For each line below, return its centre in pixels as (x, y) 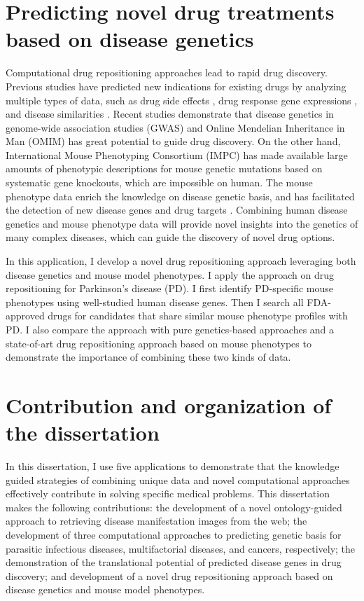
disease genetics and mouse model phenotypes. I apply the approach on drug (170, 274)
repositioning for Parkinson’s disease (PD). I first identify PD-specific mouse (170, 288)
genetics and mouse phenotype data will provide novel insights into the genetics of (182, 223)
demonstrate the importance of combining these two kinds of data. (148, 357)
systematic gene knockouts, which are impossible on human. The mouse (159, 182)
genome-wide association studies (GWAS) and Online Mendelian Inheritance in (175, 127)
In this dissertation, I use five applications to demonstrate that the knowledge (173, 466)
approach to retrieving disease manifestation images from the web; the (156, 521)
